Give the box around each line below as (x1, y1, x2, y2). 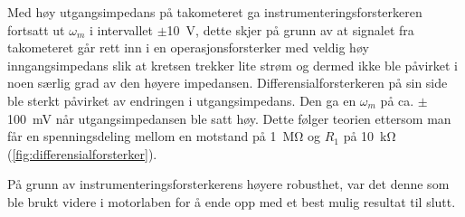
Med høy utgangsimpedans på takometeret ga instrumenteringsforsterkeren (7, 3, 422, 21)
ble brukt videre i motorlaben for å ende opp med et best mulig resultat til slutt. (7, 192, 456, 211)
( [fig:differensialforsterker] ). (7, 144, 157, 163)
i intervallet (89, 20, 154, 39)
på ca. (380, 90, 414, 109)
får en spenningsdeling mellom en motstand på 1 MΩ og (7, 127, 321, 146)
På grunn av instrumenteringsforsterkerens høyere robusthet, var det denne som (7, 175, 450, 193)
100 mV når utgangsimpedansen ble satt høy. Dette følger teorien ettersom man (7, 108, 451, 127)
